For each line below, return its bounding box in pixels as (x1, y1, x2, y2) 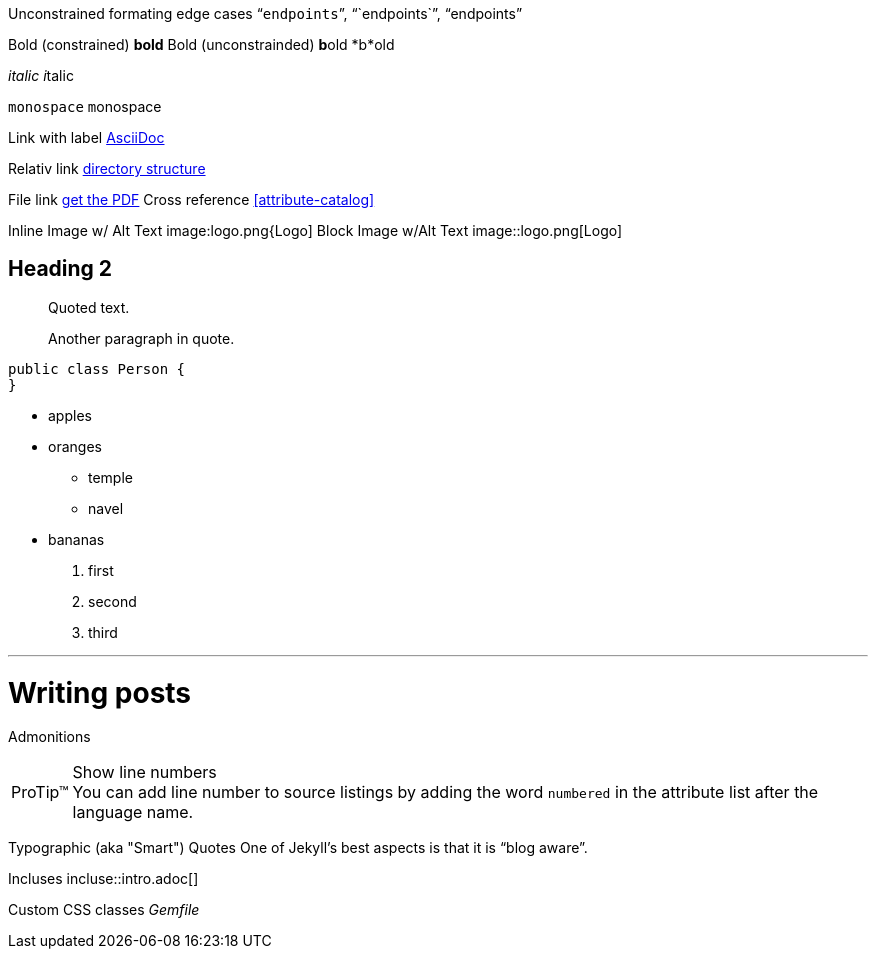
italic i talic (8, 67, 74, 84)
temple (88, 468, 133, 486)
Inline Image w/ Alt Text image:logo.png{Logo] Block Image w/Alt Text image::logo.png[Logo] (8, 222, 623, 239)
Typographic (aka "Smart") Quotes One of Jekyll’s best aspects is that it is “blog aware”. (8, 839, 588, 857)
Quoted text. (48, 298, 130, 316)
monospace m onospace (8, 98, 162, 115)
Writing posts (8, 675, 192, 710)
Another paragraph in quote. (48, 329, 235, 347)
